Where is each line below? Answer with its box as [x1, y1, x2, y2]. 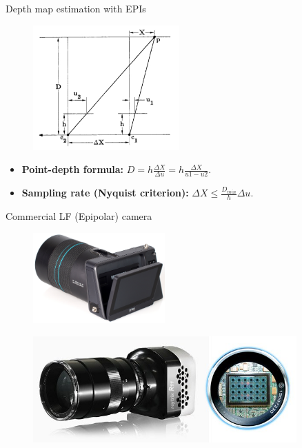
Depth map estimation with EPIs [6, 1, 146, 15]
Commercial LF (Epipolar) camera [6, 208, 152, 223]
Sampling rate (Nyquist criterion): [21, 185, 189, 200]
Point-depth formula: [21, 162, 124, 176]
